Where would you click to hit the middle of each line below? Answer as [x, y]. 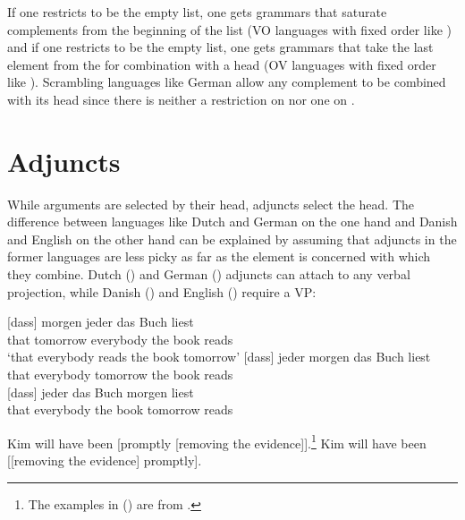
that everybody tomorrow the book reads [120, 375]
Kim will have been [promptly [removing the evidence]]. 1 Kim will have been [217, 441]
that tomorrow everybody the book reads [120, 339]
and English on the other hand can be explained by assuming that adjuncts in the [232, 239]
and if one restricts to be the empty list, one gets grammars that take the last [220, 47]
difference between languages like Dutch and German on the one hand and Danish [232, 222]
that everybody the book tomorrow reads [120, 409]
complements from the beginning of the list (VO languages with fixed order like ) [229, 29]
